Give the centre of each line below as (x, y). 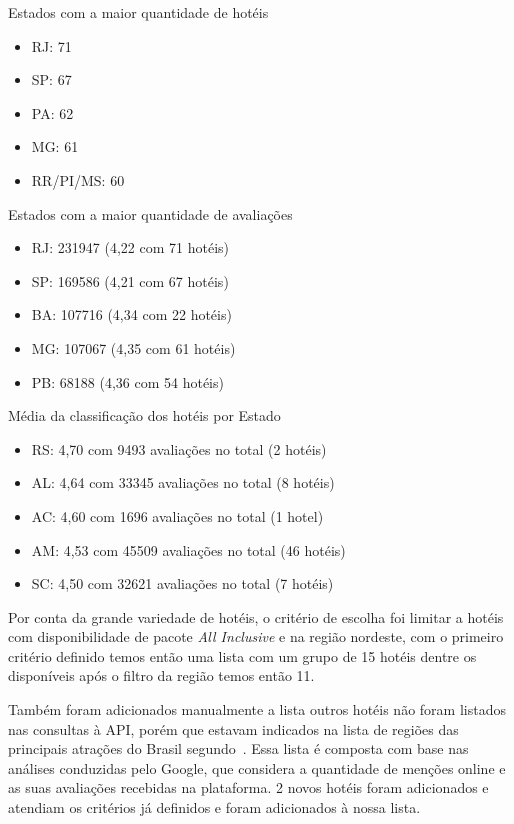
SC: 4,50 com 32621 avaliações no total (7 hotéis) (182, 583)
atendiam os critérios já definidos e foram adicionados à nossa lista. (214, 807)
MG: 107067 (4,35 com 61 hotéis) (133, 347)
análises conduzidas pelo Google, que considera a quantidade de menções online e (257, 767)
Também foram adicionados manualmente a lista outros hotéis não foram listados (257, 709)
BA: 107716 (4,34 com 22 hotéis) (131, 314)
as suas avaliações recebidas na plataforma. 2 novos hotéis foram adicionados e (248, 787)
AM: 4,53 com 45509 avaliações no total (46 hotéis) (188, 549)
